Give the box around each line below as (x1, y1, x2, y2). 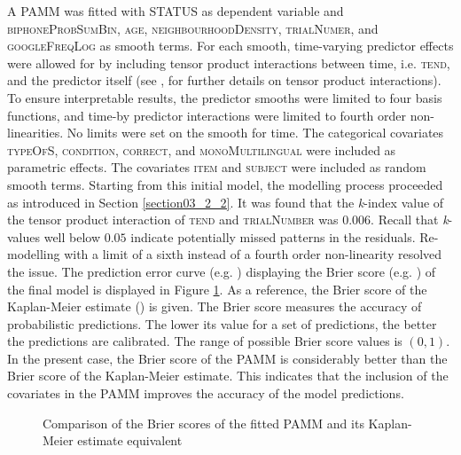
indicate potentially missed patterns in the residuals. (130, 227, 416, 246)
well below (43, 227, 101, 246)
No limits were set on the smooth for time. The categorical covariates (66, 123, 444, 142)
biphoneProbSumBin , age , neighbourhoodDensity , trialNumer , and (7, 19, 379, 37)
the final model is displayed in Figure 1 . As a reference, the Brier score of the (7, 279, 427, 298)
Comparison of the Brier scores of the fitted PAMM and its (43, 413, 364, 432)
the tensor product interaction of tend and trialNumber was (7, 210, 339, 229)
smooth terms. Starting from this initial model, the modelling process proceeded (7, 175, 443, 193)
